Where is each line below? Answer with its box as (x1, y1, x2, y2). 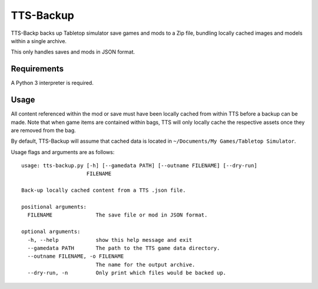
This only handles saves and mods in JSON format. (11, 48, 135, 55)
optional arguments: (21, 228, 81, 235)
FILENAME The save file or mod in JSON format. (27, 212, 208, 218)
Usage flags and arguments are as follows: (11, 148, 115, 156)
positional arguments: (21, 203, 87, 211)
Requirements (11, 64, 64, 74)
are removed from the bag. (11, 127, 76, 134)
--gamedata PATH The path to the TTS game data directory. (27, 245, 220, 251)
